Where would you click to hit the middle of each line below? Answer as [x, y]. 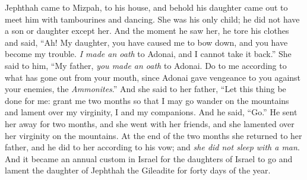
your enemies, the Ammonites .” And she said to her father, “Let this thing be [145, 89]
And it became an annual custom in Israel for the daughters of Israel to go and [149, 158]
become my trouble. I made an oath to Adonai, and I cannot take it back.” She [148, 54]
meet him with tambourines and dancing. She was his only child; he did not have [152, 19]
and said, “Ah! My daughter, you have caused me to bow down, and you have [146, 42]
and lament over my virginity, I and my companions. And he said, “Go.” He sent [151, 112]
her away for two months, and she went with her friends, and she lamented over [150, 123]
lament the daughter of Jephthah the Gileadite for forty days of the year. [138, 170]
